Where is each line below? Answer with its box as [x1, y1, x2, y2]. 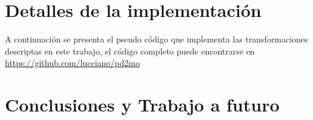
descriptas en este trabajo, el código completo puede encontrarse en [5, 44, 255, 57]
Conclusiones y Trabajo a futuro [5, 92, 280, 117]
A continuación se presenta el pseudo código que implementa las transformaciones [5, 33, 308, 45]
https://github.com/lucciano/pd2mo [5, 56, 140, 69]
